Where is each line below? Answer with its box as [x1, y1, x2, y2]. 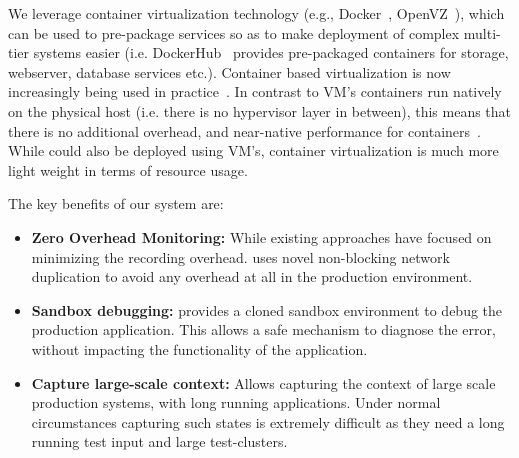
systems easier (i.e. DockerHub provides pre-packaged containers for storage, [33, 42, 509, 63]
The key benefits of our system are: [8, 193, 224, 214]
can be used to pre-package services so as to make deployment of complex [8, 22, 460, 43]
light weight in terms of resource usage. [8, 159, 248, 180]
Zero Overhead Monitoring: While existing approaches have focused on [31, 226, 492, 247]
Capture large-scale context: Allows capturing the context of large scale [31, 372, 496, 393]
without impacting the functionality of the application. [31, 338, 368, 359]
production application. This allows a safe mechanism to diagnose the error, [31, 319, 496, 340]
